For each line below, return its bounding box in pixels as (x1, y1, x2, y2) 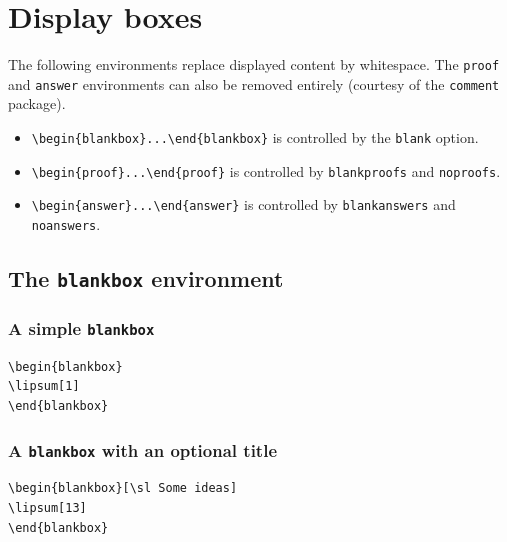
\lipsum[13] (8, 500, 87, 515)
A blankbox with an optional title (8, 437, 278, 462)
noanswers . (31, 214, 101, 234)
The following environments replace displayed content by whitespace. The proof (8, 54, 500, 75)
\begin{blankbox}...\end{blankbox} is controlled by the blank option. (31, 127, 479, 148)
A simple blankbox (8, 315, 155, 340)
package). (8, 93, 66, 114)
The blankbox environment (8, 263, 284, 294)
